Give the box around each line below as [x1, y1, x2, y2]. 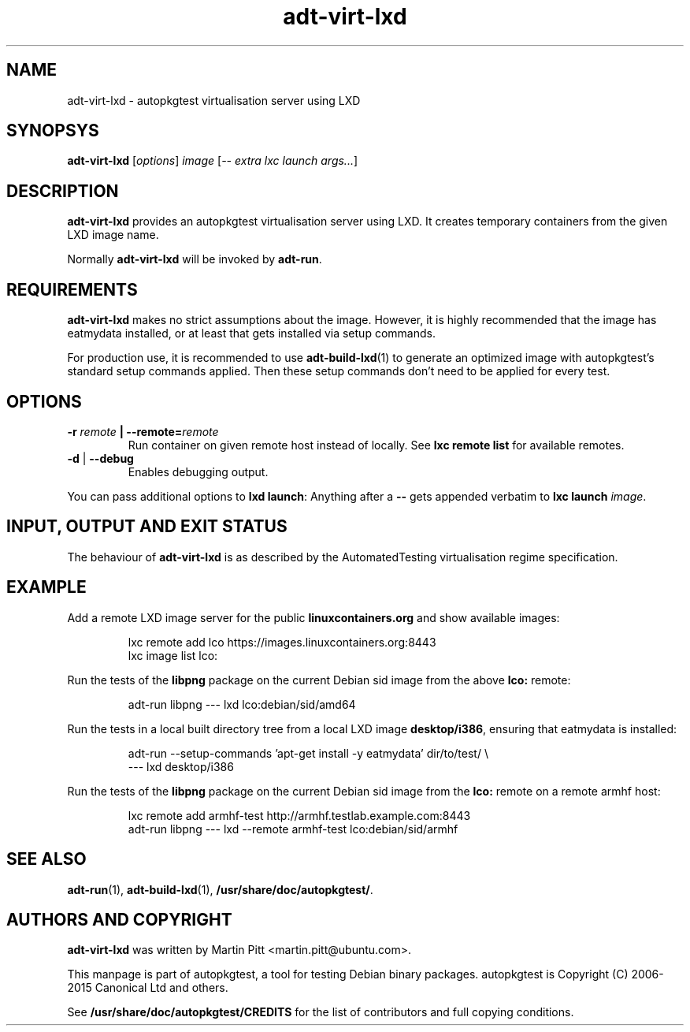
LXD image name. [67, 228, 159, 242]
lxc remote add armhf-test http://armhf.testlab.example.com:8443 [128, 808, 471, 822]
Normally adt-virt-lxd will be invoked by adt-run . [67, 252, 322, 266]
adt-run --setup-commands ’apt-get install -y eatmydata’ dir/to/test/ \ [128, 746, 488, 760]
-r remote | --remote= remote [67, 424, 219, 438]
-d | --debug [67, 451, 134, 465]
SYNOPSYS [6, 121, 99, 141]
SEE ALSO [6, 849, 87, 870]
